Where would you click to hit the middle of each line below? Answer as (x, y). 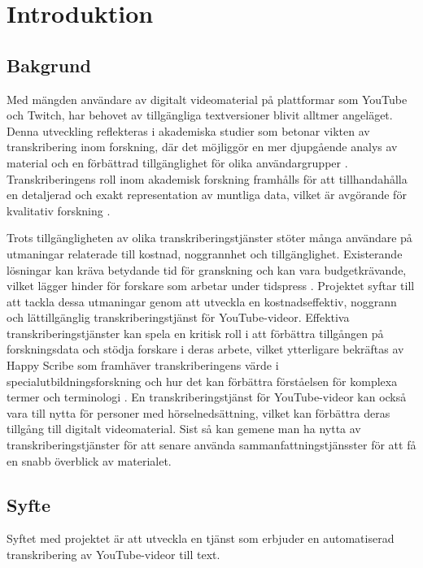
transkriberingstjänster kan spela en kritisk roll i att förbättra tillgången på (195, 333)
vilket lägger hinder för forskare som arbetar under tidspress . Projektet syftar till (211, 286)
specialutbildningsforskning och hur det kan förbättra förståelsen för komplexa (202, 381)
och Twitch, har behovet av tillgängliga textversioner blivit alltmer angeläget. (200, 115)
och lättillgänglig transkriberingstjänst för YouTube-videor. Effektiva (178, 317)
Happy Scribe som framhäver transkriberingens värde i (143, 365)
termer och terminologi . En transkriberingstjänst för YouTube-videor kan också (207, 397)
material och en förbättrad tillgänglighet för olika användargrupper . (177, 162)
